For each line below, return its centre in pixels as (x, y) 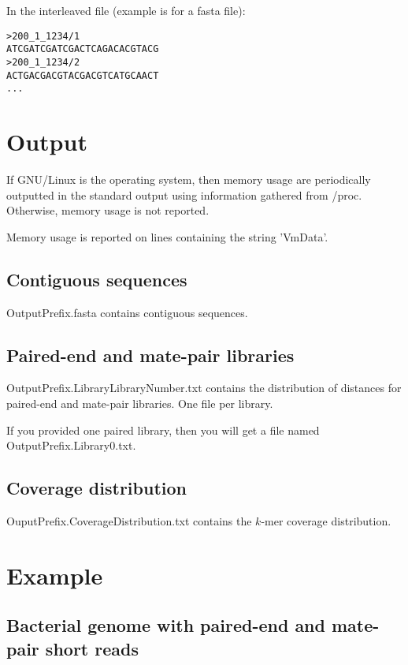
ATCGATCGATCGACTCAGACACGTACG (83, 49)
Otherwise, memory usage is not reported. (108, 210)
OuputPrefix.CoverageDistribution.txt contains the (129, 520)
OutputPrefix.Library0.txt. (71, 445)
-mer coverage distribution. (326, 520)
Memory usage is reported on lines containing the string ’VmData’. (167, 236)
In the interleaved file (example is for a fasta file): (126, 10)
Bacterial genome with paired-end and (166, 625)
